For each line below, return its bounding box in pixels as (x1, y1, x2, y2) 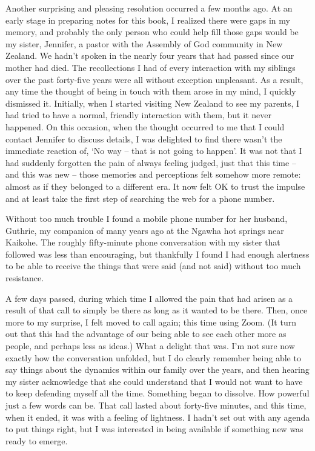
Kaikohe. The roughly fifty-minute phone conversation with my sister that (5, 236, 280, 249)
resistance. (5, 272, 44, 284)
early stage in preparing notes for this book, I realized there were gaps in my (5, 13, 290, 26)
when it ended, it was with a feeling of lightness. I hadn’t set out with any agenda (5, 410, 310, 423)
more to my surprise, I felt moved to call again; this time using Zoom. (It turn (5, 315, 296, 328)
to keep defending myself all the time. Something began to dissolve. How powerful (5, 387, 310, 399)
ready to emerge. (5, 434, 68, 447)
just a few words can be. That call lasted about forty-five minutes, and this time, (5, 399, 307, 411)
